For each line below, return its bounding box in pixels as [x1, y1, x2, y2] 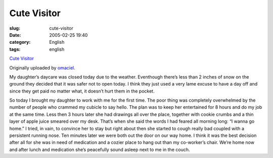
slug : [9, 25, 20, 31]
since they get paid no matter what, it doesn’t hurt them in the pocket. [9, 88, 155, 94]
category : [9, 39, 31, 45]
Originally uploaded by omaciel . [9, 64, 75, 70]
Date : [9, 32, 21, 38]
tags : [9, 46, 21, 52]
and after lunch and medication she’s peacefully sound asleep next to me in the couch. [9, 146, 190, 152]
